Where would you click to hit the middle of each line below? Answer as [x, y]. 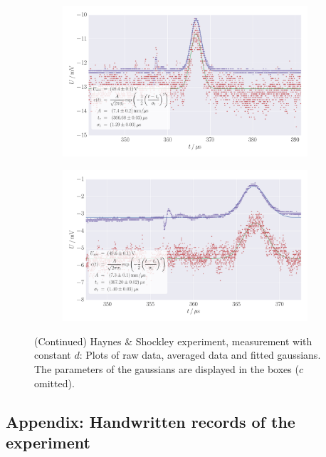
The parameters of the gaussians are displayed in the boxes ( [167, 369]
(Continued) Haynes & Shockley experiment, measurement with [173, 341]
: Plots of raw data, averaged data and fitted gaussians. [200, 355]
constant [53, 355]
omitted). [54, 383]
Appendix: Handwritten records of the [151, 421]
